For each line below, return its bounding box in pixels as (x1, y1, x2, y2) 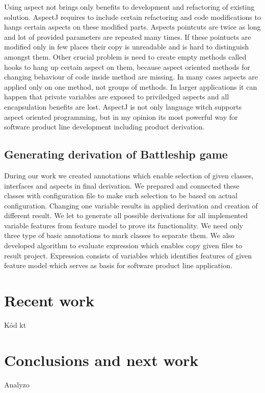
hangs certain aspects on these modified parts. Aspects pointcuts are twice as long (4, 21, 261, 32)
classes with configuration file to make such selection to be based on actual (4, 190, 237, 201)
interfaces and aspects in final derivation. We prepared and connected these (4, 180, 240, 191)
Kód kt (4, 319, 26, 330)
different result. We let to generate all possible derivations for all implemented (4, 210, 248, 221)
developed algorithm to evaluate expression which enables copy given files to (4, 240, 243, 251)
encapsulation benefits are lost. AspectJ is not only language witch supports (4, 101, 242, 112)
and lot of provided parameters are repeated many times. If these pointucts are (4, 31, 251, 42)
